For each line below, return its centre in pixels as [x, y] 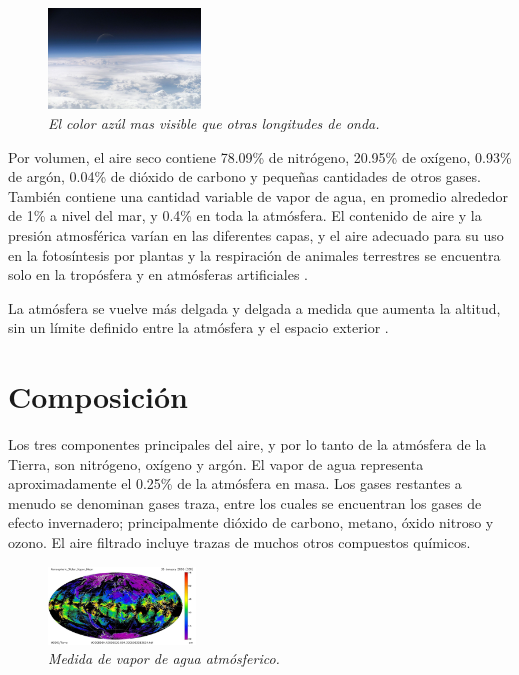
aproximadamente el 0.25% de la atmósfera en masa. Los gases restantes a [235, 483]
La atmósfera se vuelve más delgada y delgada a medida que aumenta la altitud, [254, 307]
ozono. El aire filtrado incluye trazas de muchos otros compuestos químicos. [239, 541]
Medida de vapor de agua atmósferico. [164, 658]
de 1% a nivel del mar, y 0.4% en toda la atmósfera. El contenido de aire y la [245, 215]
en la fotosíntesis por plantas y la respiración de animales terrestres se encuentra [254, 254]
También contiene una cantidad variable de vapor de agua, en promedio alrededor [258, 195]
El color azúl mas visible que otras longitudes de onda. [214, 122]
